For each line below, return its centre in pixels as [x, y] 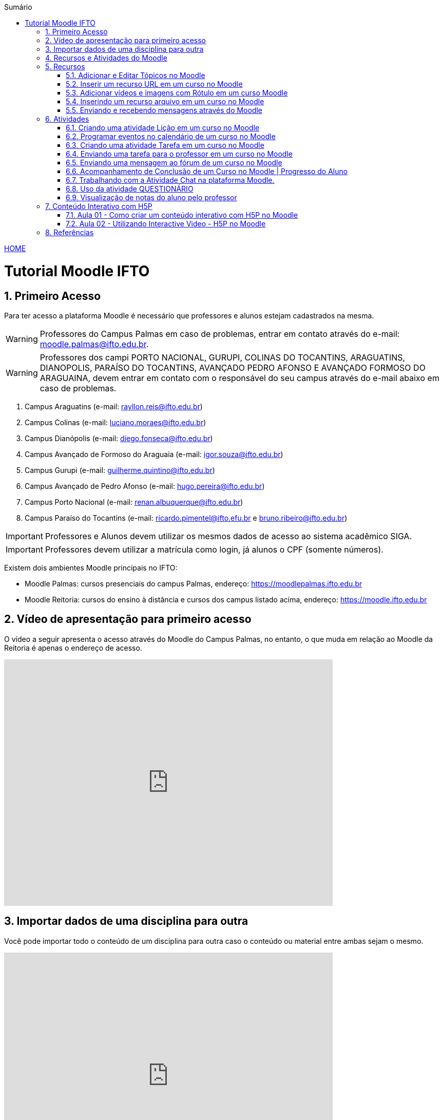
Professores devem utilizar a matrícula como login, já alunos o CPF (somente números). [214, 549]
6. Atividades [67, 119]
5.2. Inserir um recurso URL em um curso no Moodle [154, 84]
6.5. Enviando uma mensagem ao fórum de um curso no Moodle [174, 163]
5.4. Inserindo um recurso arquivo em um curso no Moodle [165, 101]
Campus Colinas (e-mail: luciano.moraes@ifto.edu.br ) [115, 422]
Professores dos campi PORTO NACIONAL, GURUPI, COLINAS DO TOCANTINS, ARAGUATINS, [223, 357]
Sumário [18, 7]
